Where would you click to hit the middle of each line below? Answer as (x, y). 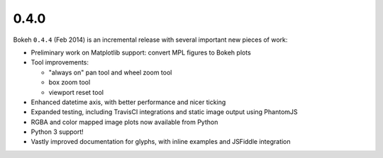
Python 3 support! (57, 132)
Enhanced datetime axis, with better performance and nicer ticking (128, 102)
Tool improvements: (60, 62)
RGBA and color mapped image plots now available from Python (124, 122)
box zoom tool (70, 82)
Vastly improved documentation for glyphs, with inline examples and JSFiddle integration (161, 142)
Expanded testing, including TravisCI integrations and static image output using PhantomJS (164, 112)
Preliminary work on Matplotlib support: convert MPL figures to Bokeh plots (141, 52)
